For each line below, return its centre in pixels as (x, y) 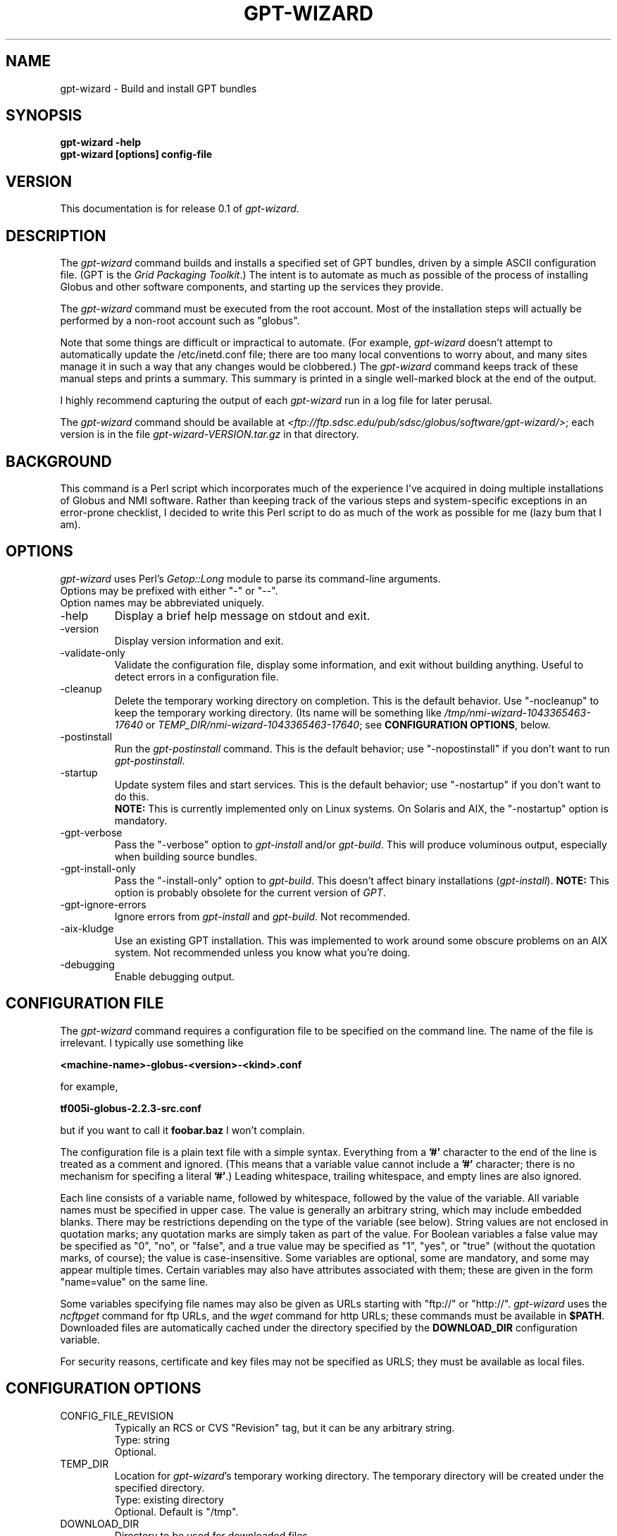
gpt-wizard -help (101, 142)
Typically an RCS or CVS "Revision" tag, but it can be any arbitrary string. (285, 1427)
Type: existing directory (169, 1499)
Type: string (142, 1439)
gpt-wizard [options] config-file (136, 154)
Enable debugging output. (175, 976)
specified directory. (160, 1487)
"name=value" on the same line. (134, 1281)
